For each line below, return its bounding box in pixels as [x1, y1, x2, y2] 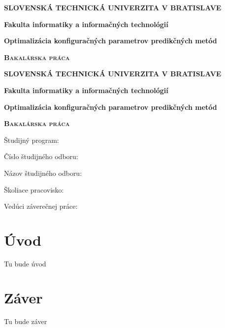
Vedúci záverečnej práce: [4, 201, 78, 211]
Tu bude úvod [4, 258, 46, 268]
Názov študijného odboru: [4, 167, 82, 178]
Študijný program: [4, 134, 59, 145]
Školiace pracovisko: [4, 184, 64, 195]
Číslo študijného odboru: [4, 151, 78, 162]
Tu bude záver [4, 316, 47, 326]
